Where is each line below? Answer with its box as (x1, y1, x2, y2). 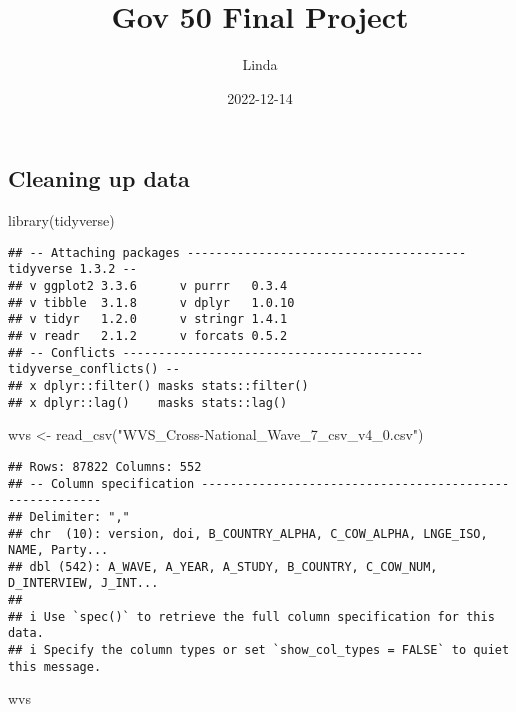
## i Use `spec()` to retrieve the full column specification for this (8, 609, 495, 624)
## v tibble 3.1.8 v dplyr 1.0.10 (8, 295, 295, 310)
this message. (8, 659, 102, 674)
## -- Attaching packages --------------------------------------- (8, 245, 467, 260)
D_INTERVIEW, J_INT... (8, 576, 159, 591)
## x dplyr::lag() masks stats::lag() (8, 395, 288, 410)
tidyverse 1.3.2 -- (8, 262, 137, 277)
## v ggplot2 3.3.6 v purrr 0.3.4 (8, 279, 288, 294)
